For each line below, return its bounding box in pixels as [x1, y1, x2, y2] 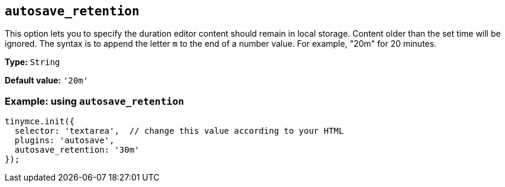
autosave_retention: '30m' [14, 145, 140, 155]
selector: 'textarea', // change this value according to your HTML [14, 126, 344, 136]
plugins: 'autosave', [14, 136, 115, 146]
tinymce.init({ [5, 117, 75, 127]
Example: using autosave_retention [5, 95, 184, 107]
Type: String [5, 57, 60, 67]
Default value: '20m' [5, 75, 89, 86]
